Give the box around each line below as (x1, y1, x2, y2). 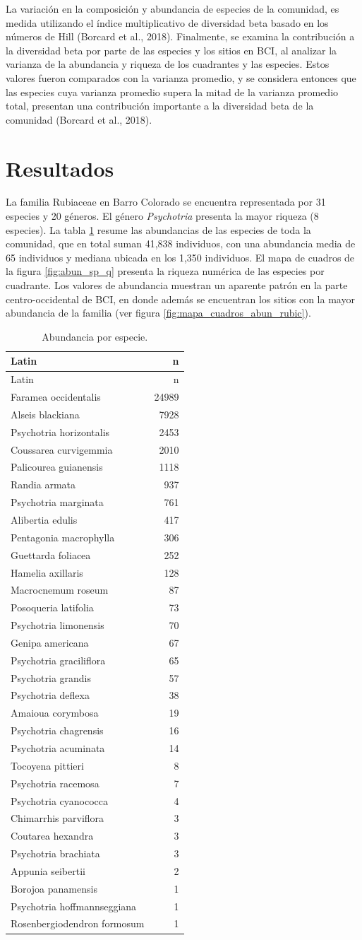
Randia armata (11, 477, 76, 492)
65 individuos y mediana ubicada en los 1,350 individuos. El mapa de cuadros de (6, 249, 355, 264)
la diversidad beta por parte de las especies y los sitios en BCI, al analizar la (6, 42, 337, 57)
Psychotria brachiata (11, 846, 100, 861)
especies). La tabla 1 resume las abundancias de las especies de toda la (6, 222, 311, 237)
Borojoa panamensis (11, 881, 97, 895)
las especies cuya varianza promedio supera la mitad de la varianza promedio (6, 84, 339, 99)
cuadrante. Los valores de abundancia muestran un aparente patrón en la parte (6, 278, 348, 293)
